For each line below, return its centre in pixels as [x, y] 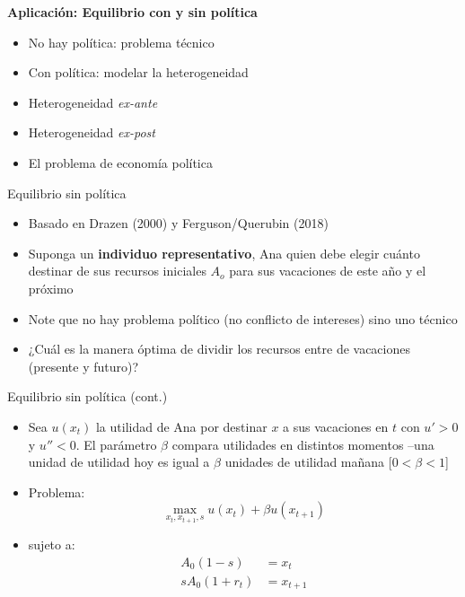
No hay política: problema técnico [121, 42]
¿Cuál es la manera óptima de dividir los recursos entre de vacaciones [219, 349]
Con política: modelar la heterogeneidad [138, 72]
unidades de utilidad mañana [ [308, 462]
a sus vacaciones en [336, 426]
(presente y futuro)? [83, 366]
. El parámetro [116, 444]
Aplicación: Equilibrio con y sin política [132, 12]
